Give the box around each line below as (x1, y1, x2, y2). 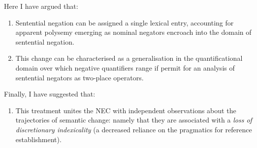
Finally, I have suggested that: (4, 89, 96, 99)
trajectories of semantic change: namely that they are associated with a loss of (15, 115, 252, 125)
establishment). (15, 134, 62, 144)
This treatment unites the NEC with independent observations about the (15, 105, 236, 115)
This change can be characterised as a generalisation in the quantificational (15, 53, 243, 63)
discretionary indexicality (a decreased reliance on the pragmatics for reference (15, 124, 252, 134)
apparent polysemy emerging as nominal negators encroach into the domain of (15, 27, 252, 37)
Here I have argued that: (4, 1, 78, 11)
